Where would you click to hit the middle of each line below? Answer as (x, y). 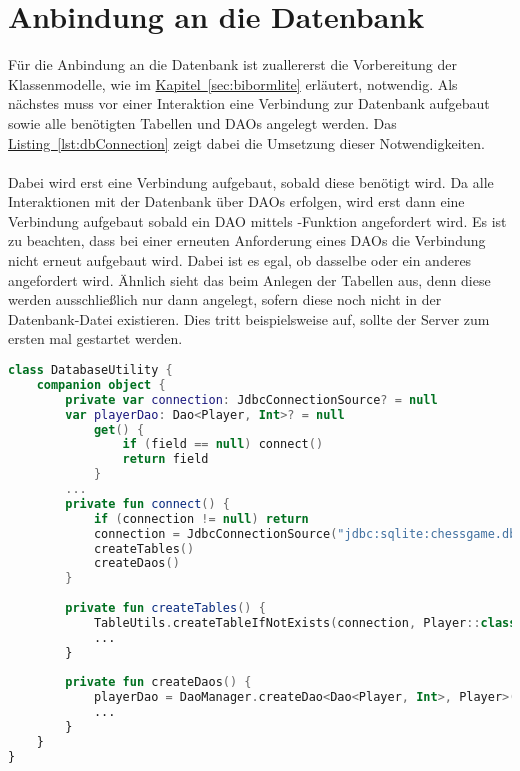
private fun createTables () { (165, 608)
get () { (119, 429)
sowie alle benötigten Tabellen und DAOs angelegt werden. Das (202, 122)
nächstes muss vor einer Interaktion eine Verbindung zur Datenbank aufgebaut (249, 103)
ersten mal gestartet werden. (95, 338)
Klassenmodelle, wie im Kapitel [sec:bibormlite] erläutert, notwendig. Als (233, 83)
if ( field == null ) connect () (223, 444)
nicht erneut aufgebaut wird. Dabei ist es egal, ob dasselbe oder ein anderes (240, 260)
